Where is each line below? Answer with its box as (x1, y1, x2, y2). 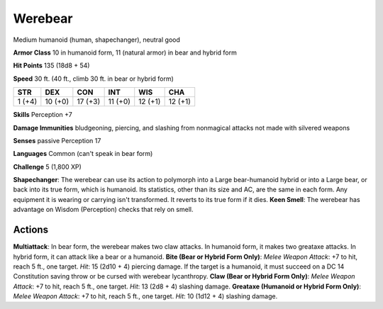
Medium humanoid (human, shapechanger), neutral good (13, 35, 180, 44)
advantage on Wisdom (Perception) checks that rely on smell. (13, 206, 194, 214)
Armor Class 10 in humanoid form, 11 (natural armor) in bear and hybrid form (13, 48, 237, 57)
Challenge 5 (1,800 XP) (13, 162, 82, 171)
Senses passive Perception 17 (13, 136, 101, 145)
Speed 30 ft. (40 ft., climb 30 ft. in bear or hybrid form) (13, 74, 174, 83)
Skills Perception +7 (13, 111, 72, 119)
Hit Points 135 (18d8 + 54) (13, 61, 90, 70)
